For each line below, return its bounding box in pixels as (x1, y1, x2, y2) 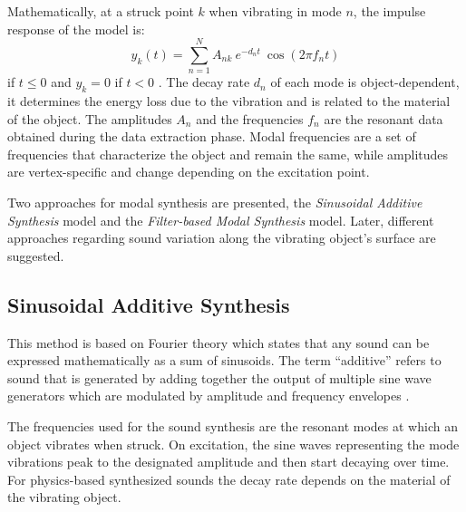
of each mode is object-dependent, (270, 72, 460, 92)
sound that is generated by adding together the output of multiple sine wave (7, 368, 432, 387)
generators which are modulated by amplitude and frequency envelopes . (7, 386, 410, 405)
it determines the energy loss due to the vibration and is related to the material (7, 92, 451, 111)
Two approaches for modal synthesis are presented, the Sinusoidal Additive (7, 193, 422, 212)
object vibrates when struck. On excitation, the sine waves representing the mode (7, 434, 460, 453)
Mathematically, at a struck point (7, 2, 194, 20)
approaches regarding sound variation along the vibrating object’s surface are (7, 228, 436, 247)
